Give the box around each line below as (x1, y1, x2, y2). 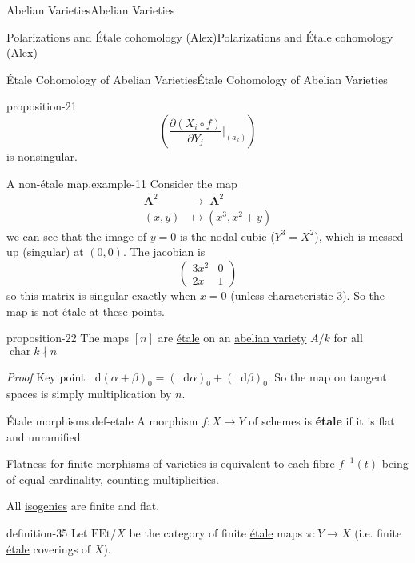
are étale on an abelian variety (158, 329, 307, 346)
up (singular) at (6, 243, 84, 260)
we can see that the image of (6, 227, 147, 244)
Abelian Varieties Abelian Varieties (6, 2, 175, 18)
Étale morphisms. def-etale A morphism (6, 413, 198, 429)
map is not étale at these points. (6, 302, 165, 319)
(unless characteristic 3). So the (230, 286, 385, 303)
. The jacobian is (122, 243, 206, 260)
